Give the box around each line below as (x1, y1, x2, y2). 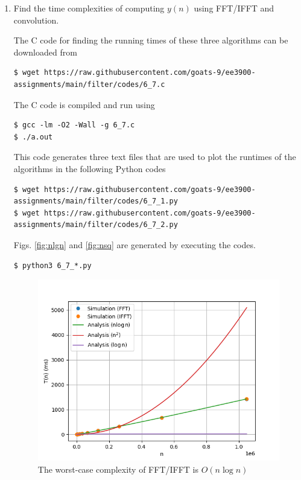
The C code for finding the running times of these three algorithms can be (13, 34, 288, 46)
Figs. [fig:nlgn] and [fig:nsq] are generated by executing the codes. (13, 238, 256, 251)
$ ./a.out (13, 132, 53, 141)
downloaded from (13, 45, 77, 58)
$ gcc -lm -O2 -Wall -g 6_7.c (13, 121, 135, 130)
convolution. (13, 13, 59, 26)
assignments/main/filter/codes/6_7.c (13, 80, 165, 89)
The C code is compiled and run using (13, 98, 155, 110)
